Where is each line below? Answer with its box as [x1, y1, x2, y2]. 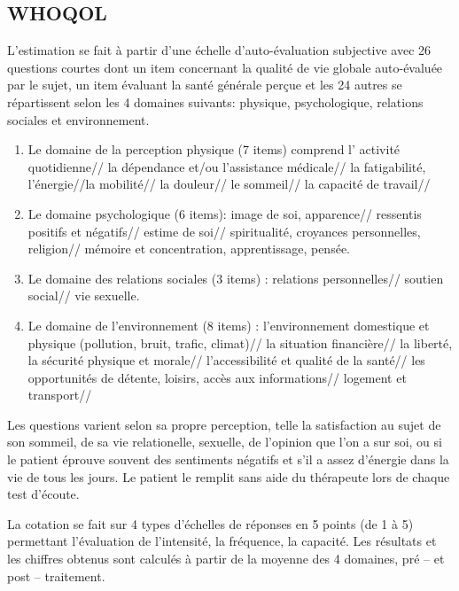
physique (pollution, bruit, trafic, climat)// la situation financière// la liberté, [27, 333, 453, 352]
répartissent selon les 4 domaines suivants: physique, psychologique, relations [7, 92, 424, 111]
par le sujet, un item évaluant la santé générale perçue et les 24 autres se [7, 75, 402, 94]
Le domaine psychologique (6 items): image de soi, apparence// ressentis [27, 204, 422, 222]
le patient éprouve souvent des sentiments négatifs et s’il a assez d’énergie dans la [7, 450, 449, 469]
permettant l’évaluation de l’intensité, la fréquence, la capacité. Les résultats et [7, 532, 437, 550]
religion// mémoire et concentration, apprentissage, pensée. [27, 239, 350, 258]
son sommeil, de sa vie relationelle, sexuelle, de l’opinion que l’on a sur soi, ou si [7, 432, 442, 451]
